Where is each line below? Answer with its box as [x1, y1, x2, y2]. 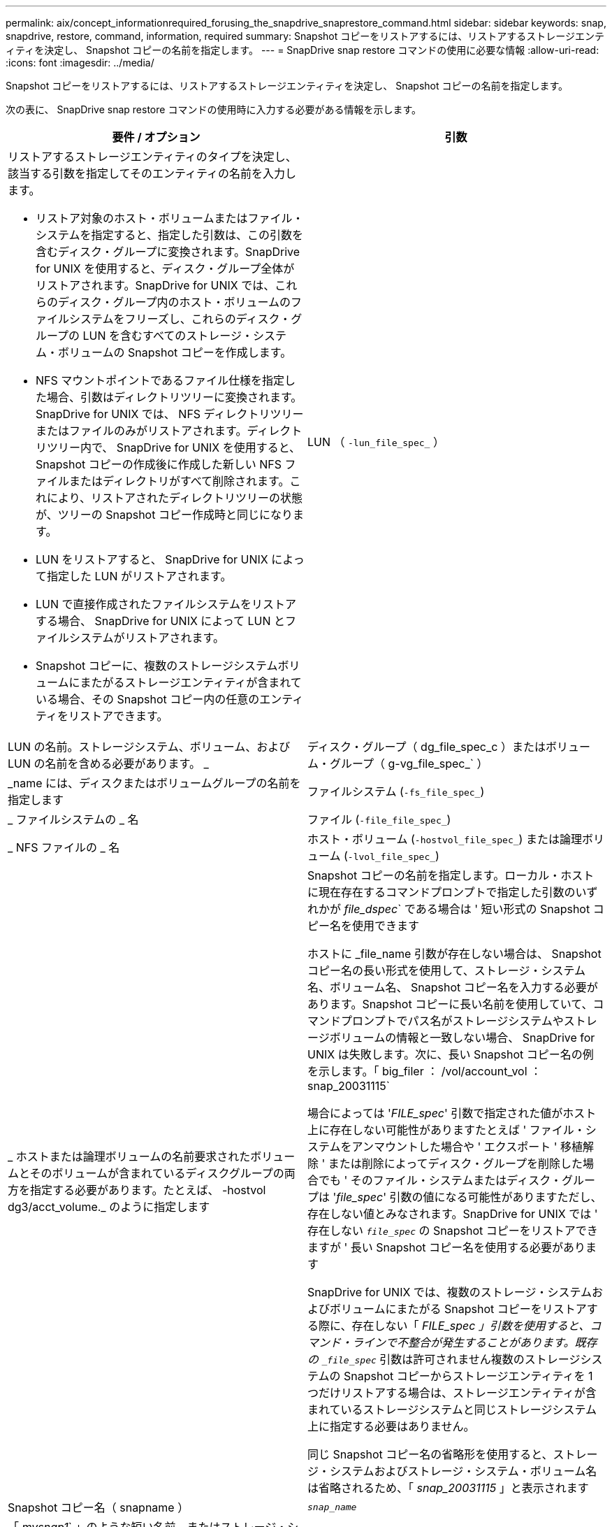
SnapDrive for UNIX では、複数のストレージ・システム [307, 1285, 592, 1299]
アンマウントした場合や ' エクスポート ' [351, 1140, 558, 1154]
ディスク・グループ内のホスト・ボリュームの [58, 295, 291, 309]
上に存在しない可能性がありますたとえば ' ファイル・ [307, 1123, 585, 1137]
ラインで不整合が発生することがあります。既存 [352, 1335, 597, 1349]
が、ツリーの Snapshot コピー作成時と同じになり [36, 508, 293, 522]
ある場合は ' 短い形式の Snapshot [415, 902, 590, 916]
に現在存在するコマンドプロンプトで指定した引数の [307, 885, 576, 899]
